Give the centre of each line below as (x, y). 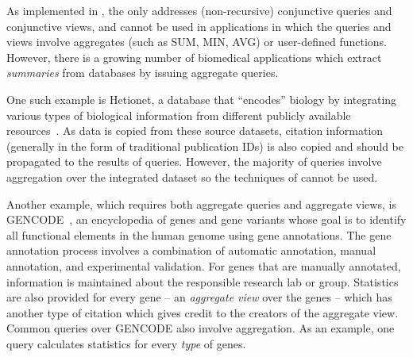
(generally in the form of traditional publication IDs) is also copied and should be (205, 146)
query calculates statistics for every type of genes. (126, 343)
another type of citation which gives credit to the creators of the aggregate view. (203, 312)
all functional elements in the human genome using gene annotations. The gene (199, 234)
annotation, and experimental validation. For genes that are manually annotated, (204, 265)
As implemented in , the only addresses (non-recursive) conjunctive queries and (199, 10)
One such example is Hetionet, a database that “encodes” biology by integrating (202, 99)
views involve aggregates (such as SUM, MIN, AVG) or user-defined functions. (197, 42)
